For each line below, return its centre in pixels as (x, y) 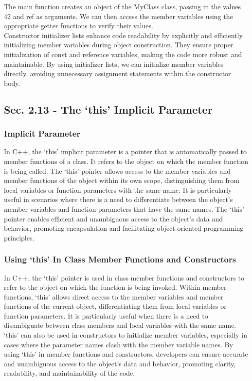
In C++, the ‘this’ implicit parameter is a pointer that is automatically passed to (126, 151)
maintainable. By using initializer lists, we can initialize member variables (114, 64)
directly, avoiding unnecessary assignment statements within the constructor (117, 73)
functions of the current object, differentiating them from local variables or (115, 306)
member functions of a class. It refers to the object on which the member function (126, 161)
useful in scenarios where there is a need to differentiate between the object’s (118, 199)
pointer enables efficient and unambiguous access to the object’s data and (113, 218)
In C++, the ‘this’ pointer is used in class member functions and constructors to (124, 277)
